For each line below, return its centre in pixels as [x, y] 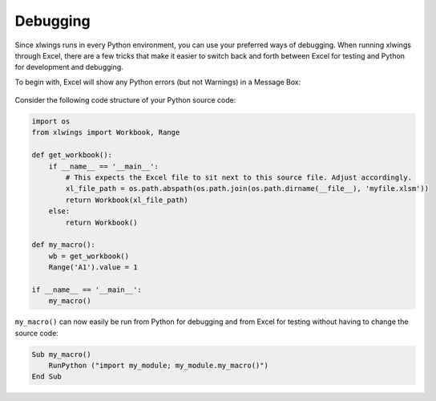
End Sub [46, 377]
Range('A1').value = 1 [93, 267]
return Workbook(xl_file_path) [127, 200]
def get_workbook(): [72, 155]
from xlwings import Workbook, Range [106, 133]
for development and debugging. [69, 67]
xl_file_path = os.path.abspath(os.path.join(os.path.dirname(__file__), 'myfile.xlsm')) [247, 189]
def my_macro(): [64, 245]
